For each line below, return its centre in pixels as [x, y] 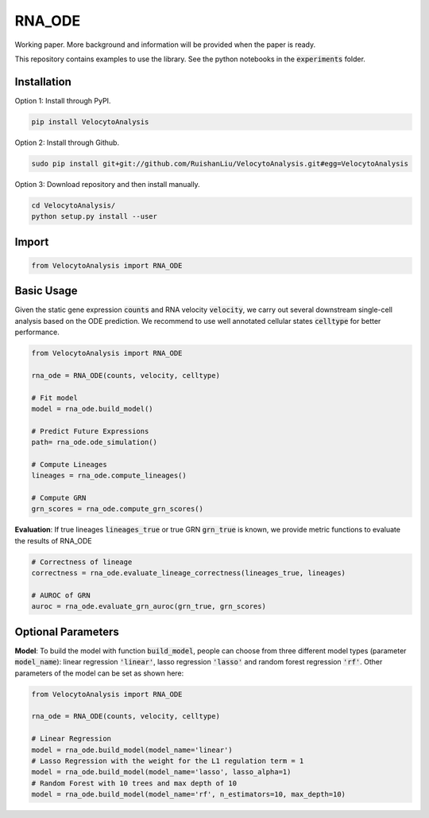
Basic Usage [46, 291]
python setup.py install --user [95, 216]
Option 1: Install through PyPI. [63, 100]
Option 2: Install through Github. [67, 142]
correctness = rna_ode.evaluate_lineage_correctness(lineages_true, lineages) [188, 573]
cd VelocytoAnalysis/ [73, 205]
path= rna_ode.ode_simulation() [95, 442]
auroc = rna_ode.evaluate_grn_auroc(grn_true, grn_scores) [149, 606]
